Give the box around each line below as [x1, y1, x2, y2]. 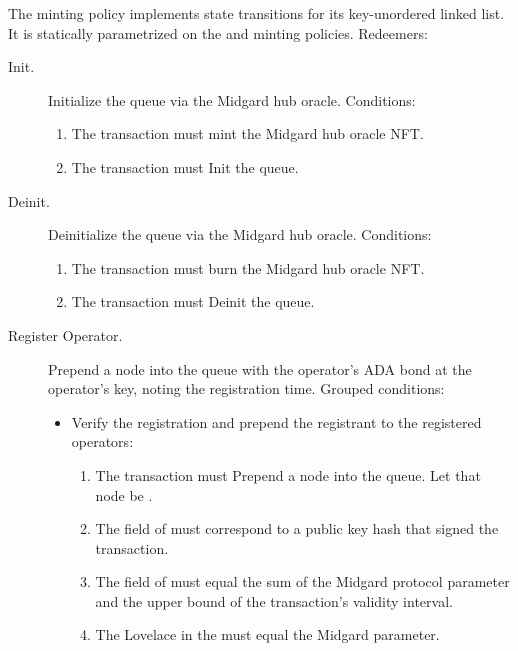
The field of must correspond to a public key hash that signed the [95, 518, 499, 539]
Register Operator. [8, 324, 123, 345]
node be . [95, 484, 153, 505]
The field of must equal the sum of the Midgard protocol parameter [95, 571, 510, 592]
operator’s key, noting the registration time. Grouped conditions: [48, 378, 445, 399]
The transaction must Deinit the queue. [71, 291, 315, 312]
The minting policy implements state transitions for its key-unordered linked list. [8, 3, 505, 23]
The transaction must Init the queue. [71, 156, 299, 177]
